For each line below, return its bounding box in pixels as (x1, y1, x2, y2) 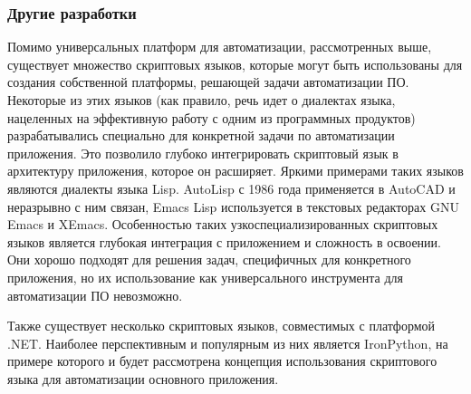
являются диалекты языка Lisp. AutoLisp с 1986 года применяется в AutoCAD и (7, 178, 456, 197)
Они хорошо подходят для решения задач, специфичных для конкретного (7, 250, 411, 269)
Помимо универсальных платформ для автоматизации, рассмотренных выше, (7, 37, 432, 56)
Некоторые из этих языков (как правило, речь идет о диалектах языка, (7, 91, 396, 109)
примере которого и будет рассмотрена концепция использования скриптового (7, 351, 437, 370)
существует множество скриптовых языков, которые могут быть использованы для (7, 54, 463, 73)
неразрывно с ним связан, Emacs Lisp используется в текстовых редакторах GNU (7, 197, 459, 216)
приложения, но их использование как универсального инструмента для (7, 267, 403, 286)
